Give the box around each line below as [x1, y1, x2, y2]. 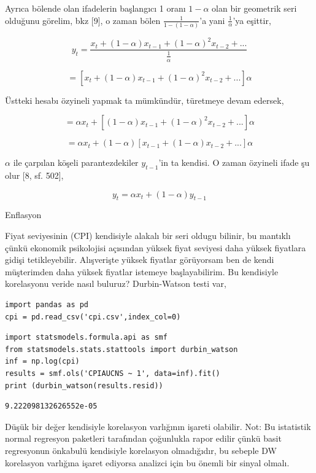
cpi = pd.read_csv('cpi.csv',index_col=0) [5, 312, 181, 321]
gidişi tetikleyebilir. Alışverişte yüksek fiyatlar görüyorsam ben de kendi [5, 253, 274, 266]
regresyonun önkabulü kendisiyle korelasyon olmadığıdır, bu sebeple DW [5, 444, 277, 456]
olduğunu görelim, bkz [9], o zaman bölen [5, 14, 161, 26]
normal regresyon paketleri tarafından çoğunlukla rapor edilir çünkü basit [5, 432, 282, 445]
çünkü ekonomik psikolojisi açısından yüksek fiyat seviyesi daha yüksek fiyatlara [5, 241, 306, 254]
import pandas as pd [5, 300, 89, 309]
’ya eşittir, [233, 14, 271, 26]
